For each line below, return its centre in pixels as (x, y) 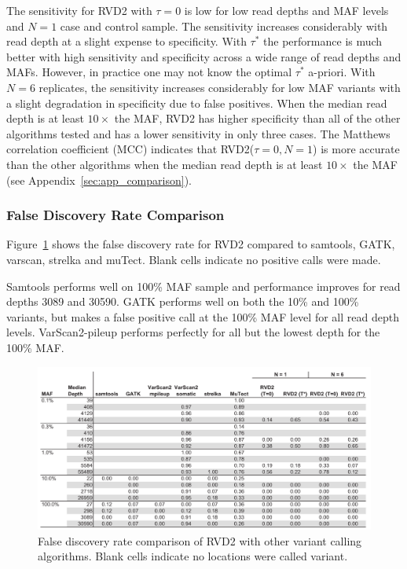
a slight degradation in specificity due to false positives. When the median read (197, 103)
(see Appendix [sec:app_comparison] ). (99, 180)
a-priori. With (342, 72)
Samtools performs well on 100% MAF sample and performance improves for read (203, 286)
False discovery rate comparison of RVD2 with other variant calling (200, 540)
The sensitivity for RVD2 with (79, 10)
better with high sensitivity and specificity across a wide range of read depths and (204, 56)
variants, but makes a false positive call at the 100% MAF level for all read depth (203, 316)
